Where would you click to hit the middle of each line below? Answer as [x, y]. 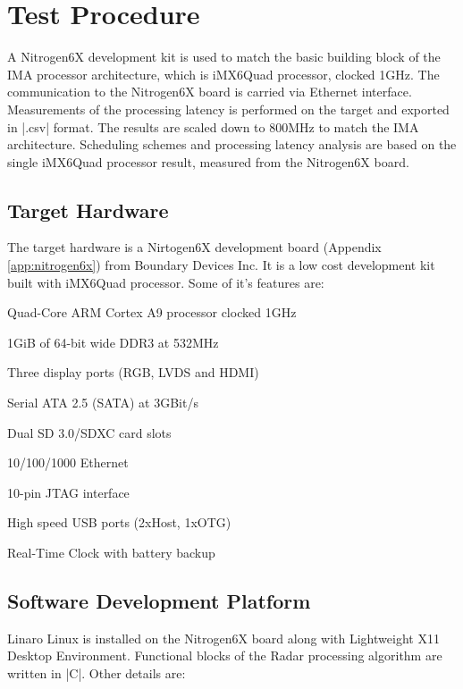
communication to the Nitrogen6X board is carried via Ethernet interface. [210, 92]
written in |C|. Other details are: [97, 673]
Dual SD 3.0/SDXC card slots [89, 432]
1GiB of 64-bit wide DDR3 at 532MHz [113, 342]
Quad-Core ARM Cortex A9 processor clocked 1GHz [152, 312]
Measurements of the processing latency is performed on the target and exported [228, 109]
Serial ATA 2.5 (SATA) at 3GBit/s [103, 403]
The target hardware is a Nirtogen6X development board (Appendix [194, 247]
